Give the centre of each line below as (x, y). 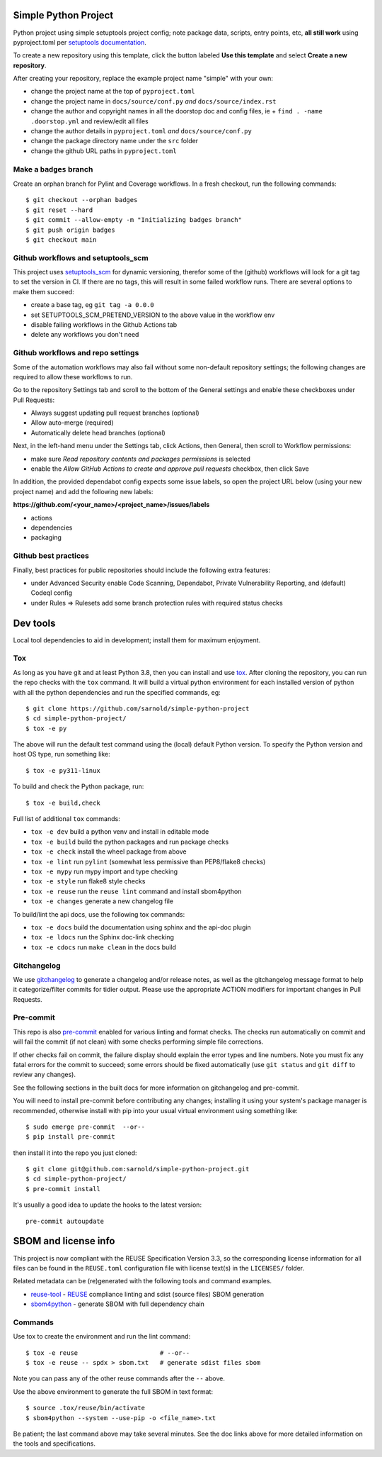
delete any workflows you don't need (85, 335)
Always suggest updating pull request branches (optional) (115, 413)
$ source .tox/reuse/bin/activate (85, 1408)
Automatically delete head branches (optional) (98, 432)
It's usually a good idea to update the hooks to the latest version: (107, 1205)
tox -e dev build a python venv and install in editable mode (120, 832)
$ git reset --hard (59, 210)
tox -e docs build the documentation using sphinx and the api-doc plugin (141, 927)
